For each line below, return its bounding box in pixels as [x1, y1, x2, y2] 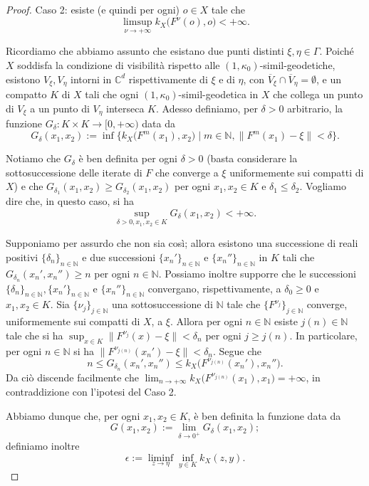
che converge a [155, 164, 219, 179]
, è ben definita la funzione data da [187, 408, 341, 423]
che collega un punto [273, 86, 363, 101]
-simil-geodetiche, [259, 57, 336, 72]
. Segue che [213, 343, 262, 358]
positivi [6, 249, 38, 264]
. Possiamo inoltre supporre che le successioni [158, 265, 356, 280]
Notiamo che [6, 151, 61, 166]
